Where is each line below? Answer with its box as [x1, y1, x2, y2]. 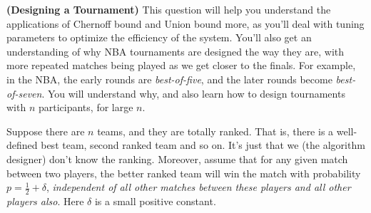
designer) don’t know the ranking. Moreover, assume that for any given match [6, 151, 348, 166]
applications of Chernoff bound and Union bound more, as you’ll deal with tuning [6, 16, 365, 31]
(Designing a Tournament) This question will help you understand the [6, 2, 331, 16]
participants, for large [38, 100, 133, 115]
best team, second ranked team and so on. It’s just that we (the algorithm [41, 137, 365, 152]
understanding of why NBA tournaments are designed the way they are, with [6, 43, 345, 58]
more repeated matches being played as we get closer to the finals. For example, [6, 58, 356, 73]
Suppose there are [6, 123, 85, 138]
